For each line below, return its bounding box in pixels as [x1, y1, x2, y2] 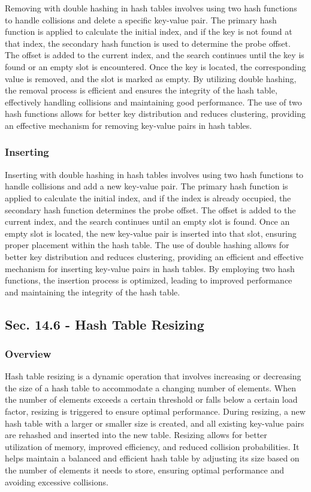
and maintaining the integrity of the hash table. [5, 285, 180, 298]
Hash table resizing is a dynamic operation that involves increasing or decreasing [5, 370, 301, 382]
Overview [5, 346, 52, 361]
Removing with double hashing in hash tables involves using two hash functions [5, 2, 297, 14]
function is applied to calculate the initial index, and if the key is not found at [5, 25, 292, 38]
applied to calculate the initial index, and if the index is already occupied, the [5, 191, 291, 204]
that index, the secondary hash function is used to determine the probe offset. [5, 37, 291, 49]
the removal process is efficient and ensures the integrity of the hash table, [5, 84, 277, 96]
